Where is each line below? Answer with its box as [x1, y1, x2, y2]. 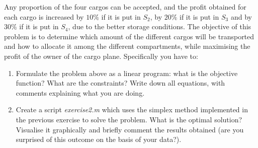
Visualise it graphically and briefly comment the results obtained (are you [16, 124, 244, 134]
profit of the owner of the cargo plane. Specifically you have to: [4, 50, 198, 61]
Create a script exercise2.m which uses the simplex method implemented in [16, 104, 248, 115]
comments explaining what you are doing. [16, 87, 145, 98]
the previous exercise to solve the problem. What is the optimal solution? [16, 114, 242, 124]
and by [230, 11, 252, 22]
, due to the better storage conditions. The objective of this [68, 21, 251, 32]
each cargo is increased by [4, 11, 84, 22]
